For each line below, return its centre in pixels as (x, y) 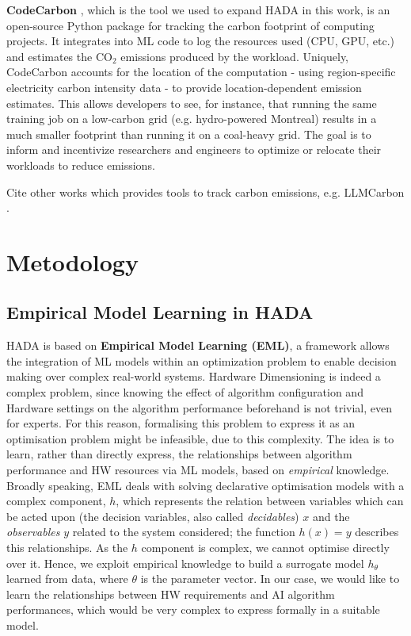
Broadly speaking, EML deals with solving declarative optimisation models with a (205, 485)
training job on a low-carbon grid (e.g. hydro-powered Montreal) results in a (192, 119)
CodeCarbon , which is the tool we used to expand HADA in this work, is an (198, 10)
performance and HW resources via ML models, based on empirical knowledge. (198, 470)
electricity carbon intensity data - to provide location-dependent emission (184, 87)
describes (377, 532)
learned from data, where (67, 579)
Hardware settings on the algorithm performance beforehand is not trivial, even (200, 407)
